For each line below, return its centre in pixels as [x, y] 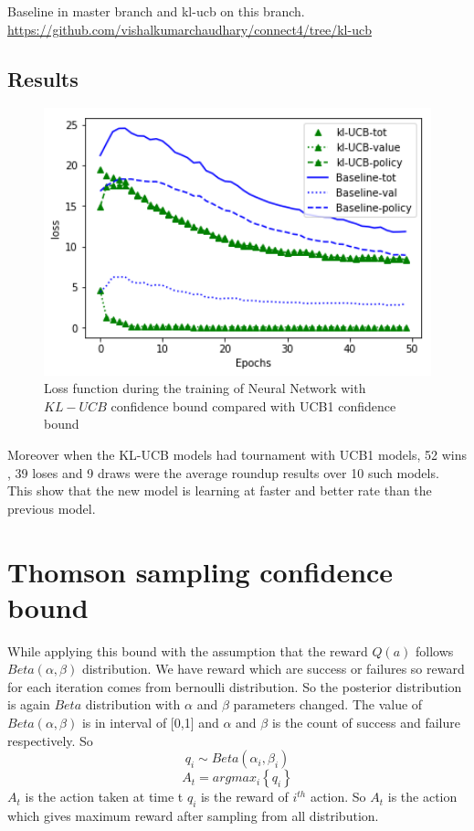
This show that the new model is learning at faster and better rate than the [220, 490]
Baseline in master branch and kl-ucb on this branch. [156, 11]
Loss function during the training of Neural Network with [205, 388]
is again [29, 704]
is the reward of [244, 797]
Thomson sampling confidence [200, 571]
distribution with [133, 704]
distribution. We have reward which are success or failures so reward [273, 669]
